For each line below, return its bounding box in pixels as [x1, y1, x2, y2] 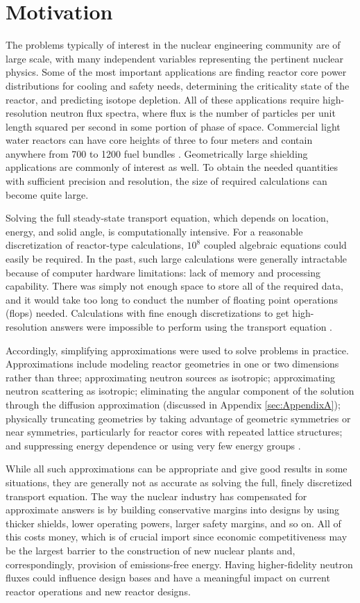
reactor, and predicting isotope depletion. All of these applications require [6, 92, 320, 106]
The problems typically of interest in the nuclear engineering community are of [6, 38, 341, 52]
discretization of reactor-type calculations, [6, 238, 184, 252]
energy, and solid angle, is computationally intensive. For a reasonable [6, 224, 303, 238]
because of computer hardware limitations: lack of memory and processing [6, 265, 320, 279]
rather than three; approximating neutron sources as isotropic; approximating [6, 370, 336, 384]
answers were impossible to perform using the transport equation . [50, 320, 333, 333]
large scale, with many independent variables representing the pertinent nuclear [6, 51, 343, 65]
